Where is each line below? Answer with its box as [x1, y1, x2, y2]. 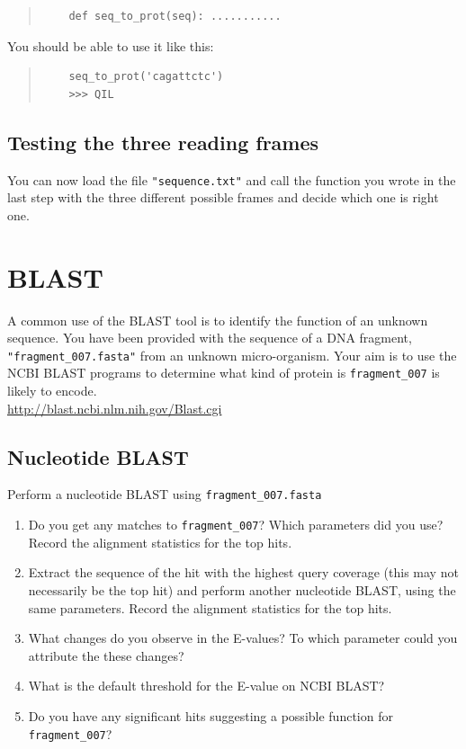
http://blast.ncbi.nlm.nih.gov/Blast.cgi [7, 398, 222, 417]
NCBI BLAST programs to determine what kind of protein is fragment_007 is [7, 363, 440, 382]
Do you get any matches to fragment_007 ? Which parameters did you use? [28, 515, 444, 534]
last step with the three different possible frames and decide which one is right [7, 188, 439, 207]
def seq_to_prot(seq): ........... [68, 10, 282, 22]
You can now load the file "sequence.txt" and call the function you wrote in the [7, 170, 456, 189]
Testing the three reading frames [7, 128, 319, 156]
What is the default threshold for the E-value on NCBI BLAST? [28, 676, 385, 695]
